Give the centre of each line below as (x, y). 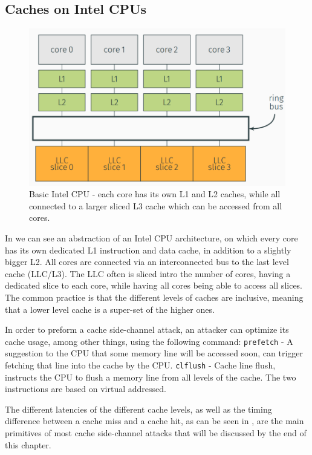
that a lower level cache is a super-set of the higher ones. (110, 309)
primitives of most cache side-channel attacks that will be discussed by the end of (156, 433)
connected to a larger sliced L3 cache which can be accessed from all (156, 205)
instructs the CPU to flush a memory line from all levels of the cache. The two (151, 377)
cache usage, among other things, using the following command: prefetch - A (149, 341)
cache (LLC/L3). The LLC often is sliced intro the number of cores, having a (148, 273)
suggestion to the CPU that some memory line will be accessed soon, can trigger (154, 353)
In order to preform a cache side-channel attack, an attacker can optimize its (147, 329)
